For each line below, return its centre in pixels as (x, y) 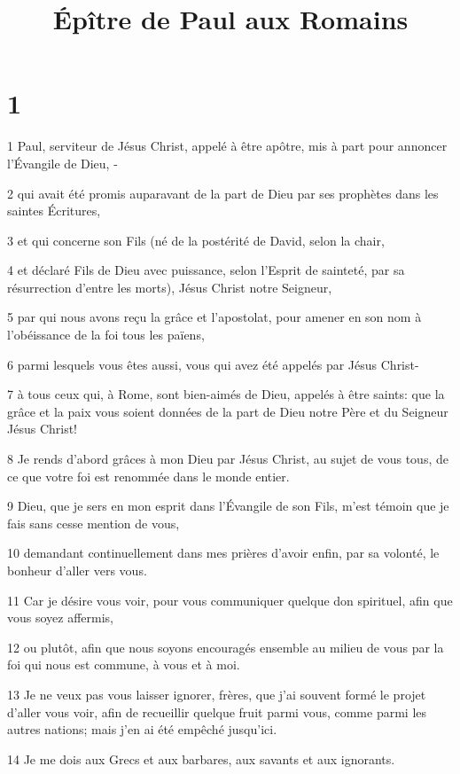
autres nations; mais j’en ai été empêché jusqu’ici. (142, 729)
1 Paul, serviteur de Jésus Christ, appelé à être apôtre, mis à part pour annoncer (227, 146)
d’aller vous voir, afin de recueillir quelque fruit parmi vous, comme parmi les (217, 711)
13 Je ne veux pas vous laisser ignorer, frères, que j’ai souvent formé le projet (217, 694)
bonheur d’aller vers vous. (77, 570)
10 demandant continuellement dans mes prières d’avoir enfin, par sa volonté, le (223, 553)
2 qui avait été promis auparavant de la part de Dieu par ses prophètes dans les (223, 193)
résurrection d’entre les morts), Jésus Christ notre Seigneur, (170, 287)
